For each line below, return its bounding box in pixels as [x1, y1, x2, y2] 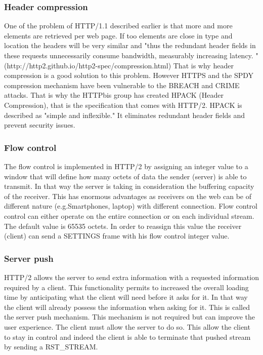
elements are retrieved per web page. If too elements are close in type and [4, 30, 233, 41]
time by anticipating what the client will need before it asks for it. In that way [4, 292, 248, 302]
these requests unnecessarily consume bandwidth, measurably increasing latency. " [4, 50, 258, 60]
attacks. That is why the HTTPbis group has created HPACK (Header [4, 90, 224, 100]
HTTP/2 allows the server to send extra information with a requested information [4, 271, 259, 282]
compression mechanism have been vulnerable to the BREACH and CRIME [4, 80, 240, 90]
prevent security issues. [4, 120, 75, 130]
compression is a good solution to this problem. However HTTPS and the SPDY [4, 70, 254, 81]
